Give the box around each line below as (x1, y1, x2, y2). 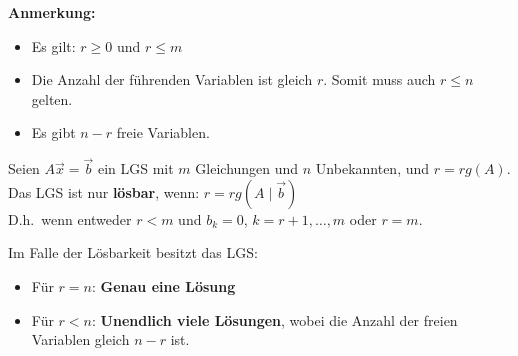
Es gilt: (31, 35, 76, 56)
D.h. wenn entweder (8, 208, 132, 229)
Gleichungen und (195, 158, 299, 179)
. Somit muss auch (323, 69, 436, 90)
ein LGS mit (97, 158, 174, 179)
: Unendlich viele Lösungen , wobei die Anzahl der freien (91, 309, 458, 330)
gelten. (31, 88, 73, 109)
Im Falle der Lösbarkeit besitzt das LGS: (8, 242, 258, 263)
